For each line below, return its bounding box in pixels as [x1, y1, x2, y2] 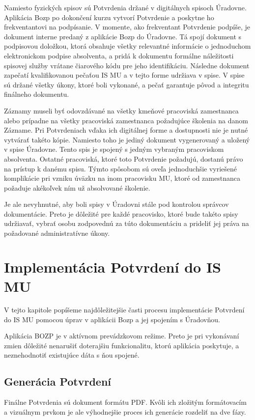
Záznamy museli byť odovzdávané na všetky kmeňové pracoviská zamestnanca [4, 105, 239, 115]
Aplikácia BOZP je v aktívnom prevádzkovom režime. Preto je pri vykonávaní [4, 331, 239, 341]
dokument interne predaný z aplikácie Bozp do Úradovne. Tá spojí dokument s [4, 31, 242, 41]
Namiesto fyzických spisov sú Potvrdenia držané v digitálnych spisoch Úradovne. [4, 2, 247, 12]
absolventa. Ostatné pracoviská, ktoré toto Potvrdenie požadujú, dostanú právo [4, 153, 243, 164]
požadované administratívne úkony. [4, 228, 110, 238]
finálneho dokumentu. [4, 89, 69, 99]
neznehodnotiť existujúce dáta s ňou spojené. [4, 350, 140, 360]
